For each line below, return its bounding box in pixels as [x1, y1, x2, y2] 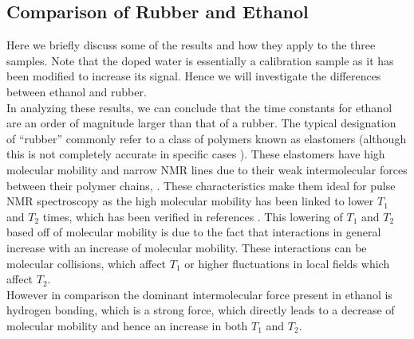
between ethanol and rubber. [6, 83, 147, 99]
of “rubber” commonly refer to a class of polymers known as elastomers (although [6, 130, 407, 146]
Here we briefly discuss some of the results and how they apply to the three [6, 37, 376, 53]
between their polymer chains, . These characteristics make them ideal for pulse [6, 177, 396, 193]
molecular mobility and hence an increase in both [6, 317, 248, 333]
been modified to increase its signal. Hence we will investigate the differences [6, 68, 381, 84]
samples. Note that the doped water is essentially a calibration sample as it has [6, 52, 394, 68]
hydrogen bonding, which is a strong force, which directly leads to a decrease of [6, 302, 395, 318]
